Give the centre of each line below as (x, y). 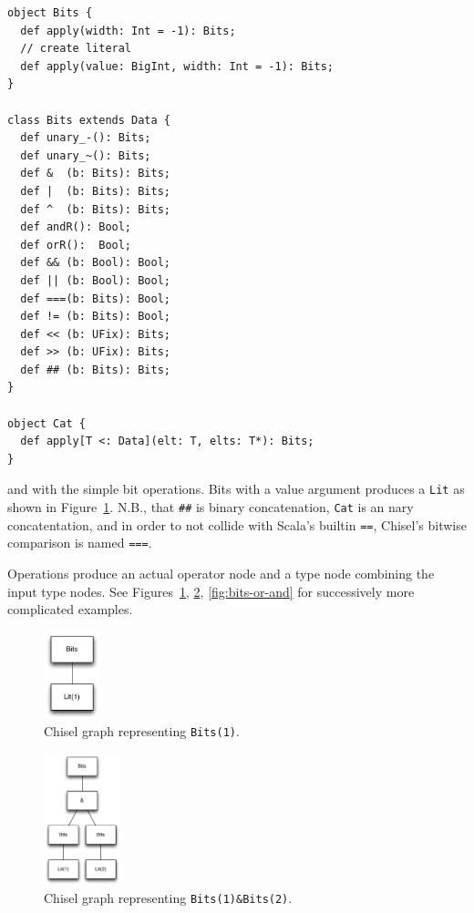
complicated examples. (70, 609)
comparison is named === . (80, 543)
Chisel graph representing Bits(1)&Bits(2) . (168, 897)
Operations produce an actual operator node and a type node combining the (221, 574)
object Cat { (46, 423)
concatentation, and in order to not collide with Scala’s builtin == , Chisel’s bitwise (237, 524)
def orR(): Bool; (76, 245)
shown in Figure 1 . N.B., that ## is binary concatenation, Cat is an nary (211, 507)
